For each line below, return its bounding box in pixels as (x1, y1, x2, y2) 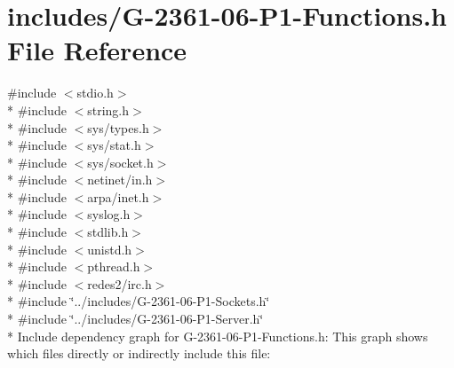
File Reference (7, 32, 187, 68)
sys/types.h (87, 118, 149, 137)
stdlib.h (87, 223, 129, 241)
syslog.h (87, 205, 131, 223)
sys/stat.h (87, 136, 141, 154)
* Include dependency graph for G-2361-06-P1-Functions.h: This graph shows (7, 326, 428, 345)
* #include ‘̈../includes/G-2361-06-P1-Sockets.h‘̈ (7, 292, 270, 310)
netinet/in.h (87, 170, 153, 189)
